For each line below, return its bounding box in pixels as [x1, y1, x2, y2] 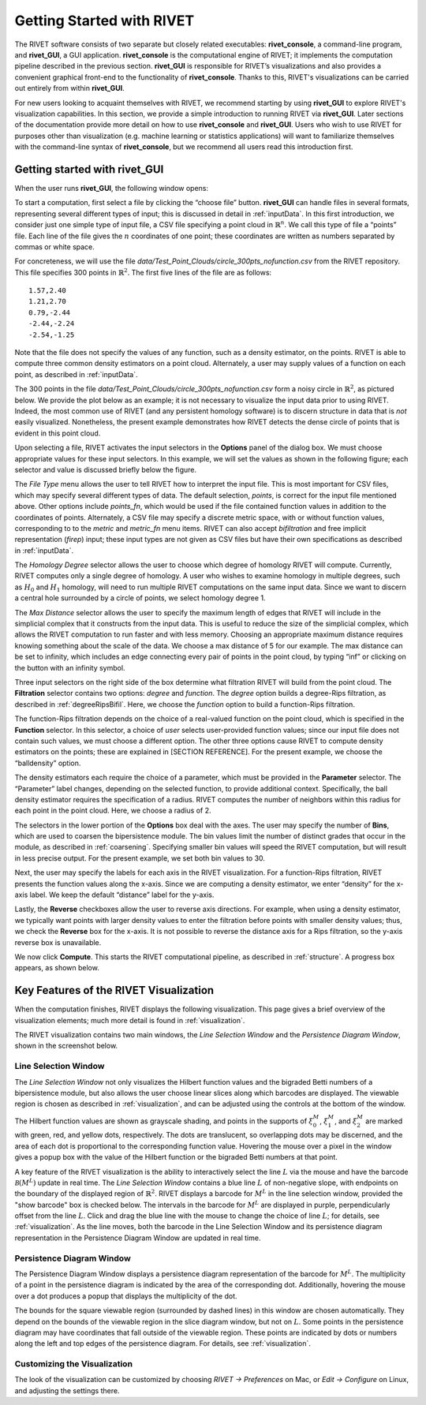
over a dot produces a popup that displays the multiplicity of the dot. [14, 1291, 237, 1301]
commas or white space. [14, 241, 95, 252]
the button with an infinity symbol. [14, 663, 125, 672]
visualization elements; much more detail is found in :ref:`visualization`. [14, 1015, 245, 1025]
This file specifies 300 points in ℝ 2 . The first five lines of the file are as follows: [14, 267, 272, 277]
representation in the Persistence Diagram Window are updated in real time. [14, 1233, 261, 1242]
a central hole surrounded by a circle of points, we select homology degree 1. [14, 593, 266, 603]
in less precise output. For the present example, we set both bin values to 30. [14, 853, 266, 863]
